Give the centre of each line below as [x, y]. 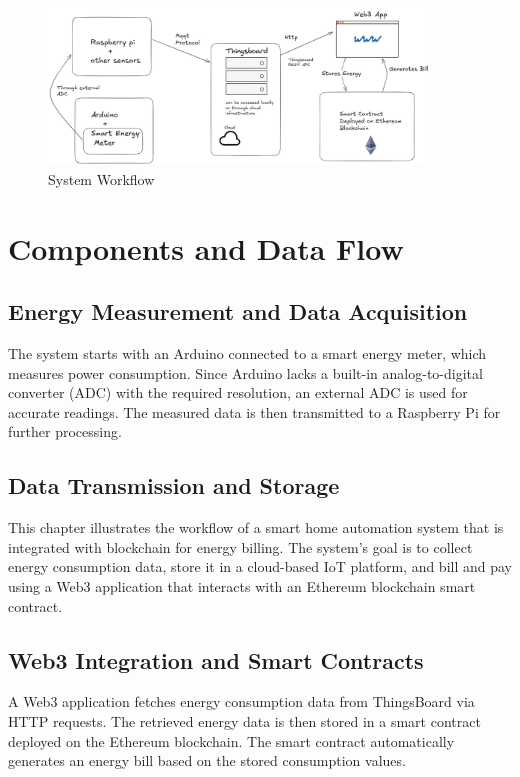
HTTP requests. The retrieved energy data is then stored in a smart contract [244, 720]
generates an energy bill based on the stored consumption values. [207, 760]
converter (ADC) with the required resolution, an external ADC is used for [238, 392]
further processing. [65, 431]
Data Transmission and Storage [174, 485]
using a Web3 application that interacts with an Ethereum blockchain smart [242, 585]
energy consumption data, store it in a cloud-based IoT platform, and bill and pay [260, 566]
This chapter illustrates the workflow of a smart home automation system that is [256, 527]
